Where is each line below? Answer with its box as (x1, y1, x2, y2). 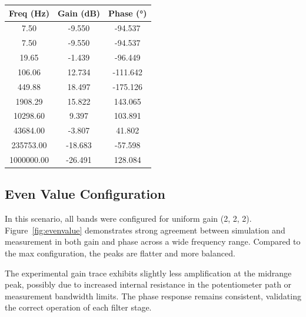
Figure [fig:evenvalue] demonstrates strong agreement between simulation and (5, 223, 285, 236)
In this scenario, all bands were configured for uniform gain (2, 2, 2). (5, 212, 252, 225)
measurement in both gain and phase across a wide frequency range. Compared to (5, 235, 301, 248)
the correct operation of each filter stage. (5, 301, 152, 313)
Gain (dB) (57, 6, 101, 19)
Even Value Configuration (5, 185, 165, 203)
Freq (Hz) (9, 6, 49, 19)
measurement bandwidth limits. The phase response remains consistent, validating (5, 289, 301, 302)
